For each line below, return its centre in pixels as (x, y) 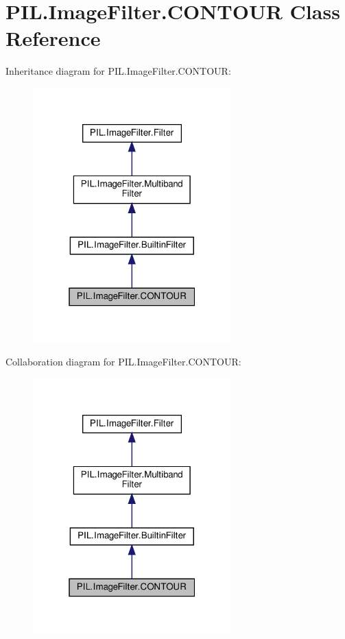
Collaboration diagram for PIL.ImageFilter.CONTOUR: (123, 362)
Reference (53, 38)
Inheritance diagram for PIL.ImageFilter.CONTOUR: (118, 71)
